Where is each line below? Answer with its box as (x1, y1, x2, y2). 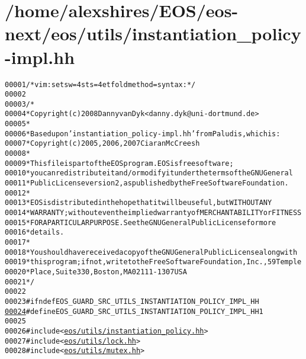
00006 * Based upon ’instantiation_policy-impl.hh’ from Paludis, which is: (5, 129, 281, 138)
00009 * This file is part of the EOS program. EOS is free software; (5, 159, 234, 168)
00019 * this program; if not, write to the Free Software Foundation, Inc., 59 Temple (5, 258, 302, 267)
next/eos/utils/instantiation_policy (5, 21, 301, 46)
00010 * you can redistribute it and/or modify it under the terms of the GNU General (5, 169, 293, 178)
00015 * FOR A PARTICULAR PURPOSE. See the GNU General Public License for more (5, 218, 276, 227)
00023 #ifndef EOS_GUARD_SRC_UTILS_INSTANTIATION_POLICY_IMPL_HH (5, 297, 259, 306)
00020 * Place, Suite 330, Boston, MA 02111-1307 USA (5, 267, 187, 276)
